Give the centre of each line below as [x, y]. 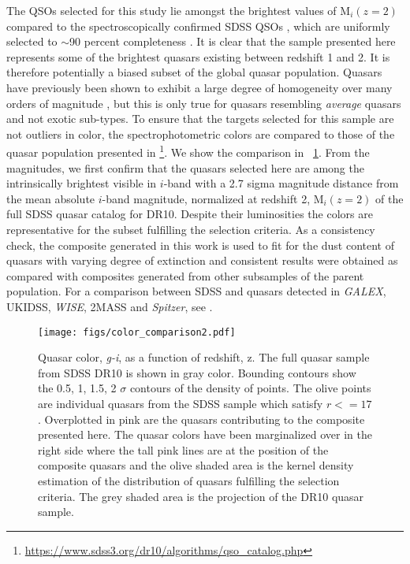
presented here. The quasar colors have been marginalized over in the [205, 434]
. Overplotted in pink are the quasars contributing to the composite [201, 419]
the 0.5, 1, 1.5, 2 [77, 388]
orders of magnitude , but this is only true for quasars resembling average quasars [204, 103]
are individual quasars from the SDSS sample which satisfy [181, 403]
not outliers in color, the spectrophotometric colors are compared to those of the [201, 134]
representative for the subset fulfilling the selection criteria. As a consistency [191, 229]
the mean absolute [51, 198]
